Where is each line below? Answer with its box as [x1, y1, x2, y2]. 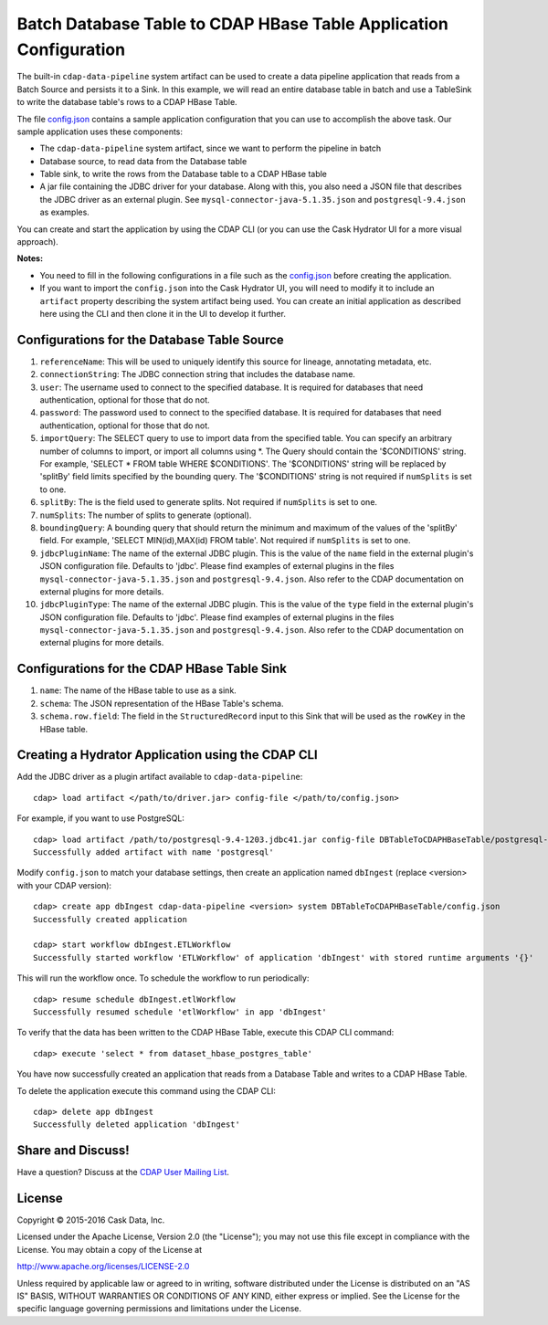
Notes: [16, 253, 44, 264]
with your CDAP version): [16, 879, 112, 890]
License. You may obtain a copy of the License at [16, 1244, 203, 1255]
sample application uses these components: [16, 126, 183, 137]
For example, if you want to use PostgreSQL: [16, 813, 184, 824]
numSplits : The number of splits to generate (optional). [39, 510, 252, 521]
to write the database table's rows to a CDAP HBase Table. [16, 97, 237, 108]
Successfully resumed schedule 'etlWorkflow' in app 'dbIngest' [33, 1006, 328, 1017]
